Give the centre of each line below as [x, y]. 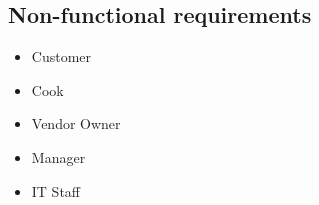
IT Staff [56, 190]
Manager [58, 156]
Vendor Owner [76, 123]
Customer [61, 56]
